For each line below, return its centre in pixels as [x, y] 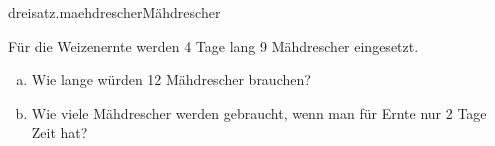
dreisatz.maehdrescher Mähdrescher [114, 12]
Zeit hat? [59, 132]
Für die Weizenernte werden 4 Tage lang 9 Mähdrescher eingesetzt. [213, 45]
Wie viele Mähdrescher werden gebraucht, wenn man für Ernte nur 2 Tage [259, 112]
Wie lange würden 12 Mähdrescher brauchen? [171, 79]
